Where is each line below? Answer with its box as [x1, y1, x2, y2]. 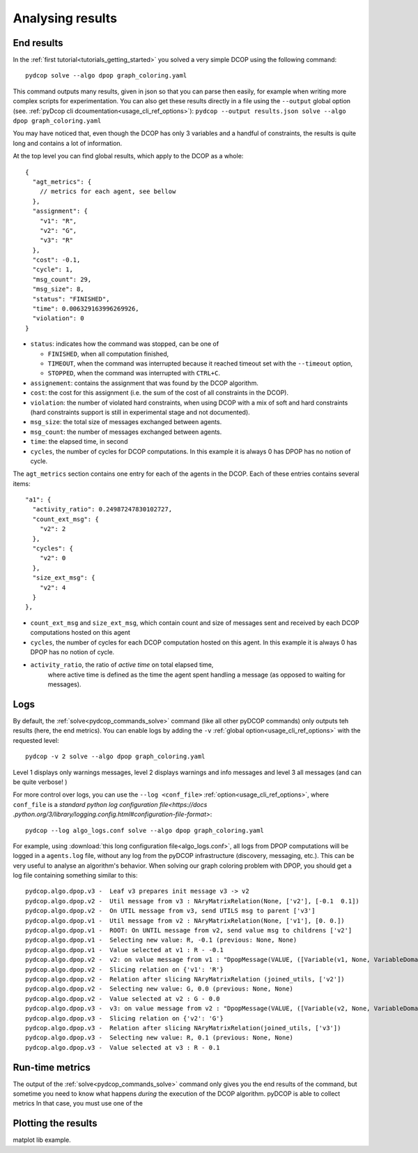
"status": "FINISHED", [32, 295, 110, 303]
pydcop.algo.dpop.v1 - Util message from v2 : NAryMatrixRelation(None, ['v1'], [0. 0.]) [25, 917, 345, 924]
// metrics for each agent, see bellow [39, 188, 176, 195]
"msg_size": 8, [32, 285, 84, 293]
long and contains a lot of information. [13, 139, 123, 147]
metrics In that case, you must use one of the [13, 1099, 143, 1108]
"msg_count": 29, [32, 276, 92, 283]
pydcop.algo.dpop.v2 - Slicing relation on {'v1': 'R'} [25, 965, 224, 973]
